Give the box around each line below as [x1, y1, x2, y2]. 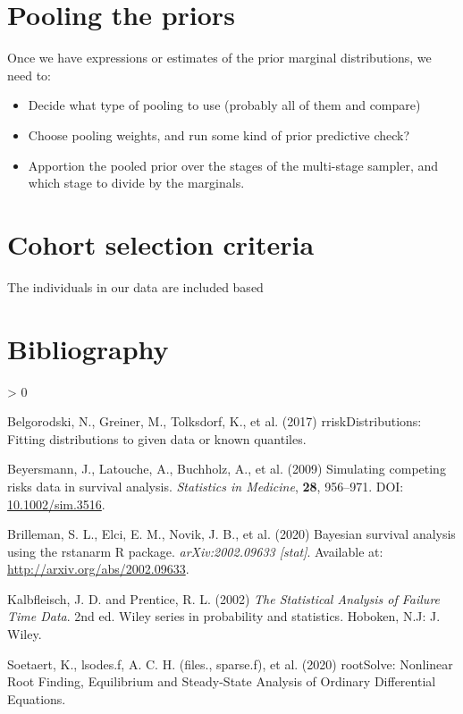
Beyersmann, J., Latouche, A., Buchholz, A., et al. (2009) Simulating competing [7, 459, 446, 478]
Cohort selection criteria [7, 225, 315, 262]
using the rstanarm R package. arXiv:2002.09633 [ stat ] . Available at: [7, 542, 383, 560]
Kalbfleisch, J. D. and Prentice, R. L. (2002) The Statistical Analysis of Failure [7, 589, 441, 608]
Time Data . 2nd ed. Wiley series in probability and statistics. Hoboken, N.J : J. [7, 607, 441, 626]
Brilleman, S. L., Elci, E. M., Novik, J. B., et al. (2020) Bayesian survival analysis [7, 525, 456, 543]
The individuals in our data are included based [7, 277, 264, 296]
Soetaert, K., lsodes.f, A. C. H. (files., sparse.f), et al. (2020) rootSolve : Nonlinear [7, 654, 453, 673]
